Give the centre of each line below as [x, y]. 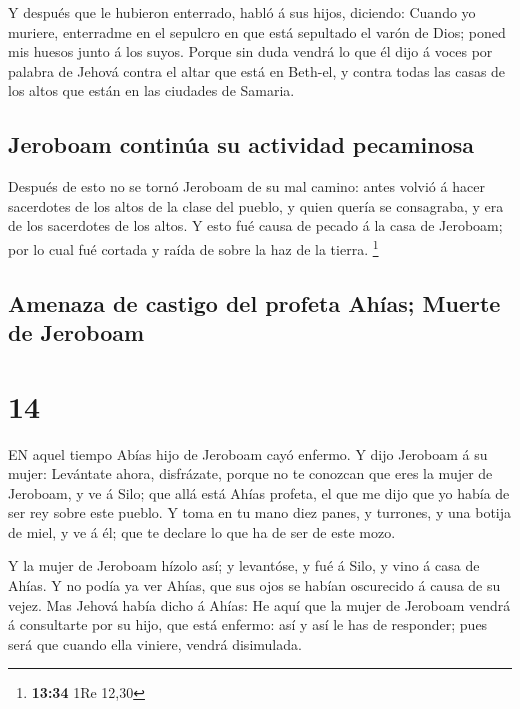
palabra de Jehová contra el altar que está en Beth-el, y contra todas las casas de [257, 70]
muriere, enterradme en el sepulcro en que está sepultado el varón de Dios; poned [257, 31]
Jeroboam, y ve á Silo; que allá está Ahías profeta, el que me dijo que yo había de [259, 492]
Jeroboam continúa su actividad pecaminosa [241, 144]
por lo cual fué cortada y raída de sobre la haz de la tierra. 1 [193, 247]
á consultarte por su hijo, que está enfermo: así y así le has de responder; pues [248, 624]
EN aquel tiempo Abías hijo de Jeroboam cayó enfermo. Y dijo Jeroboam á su [248, 453]
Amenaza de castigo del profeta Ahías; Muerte [254, 302]
